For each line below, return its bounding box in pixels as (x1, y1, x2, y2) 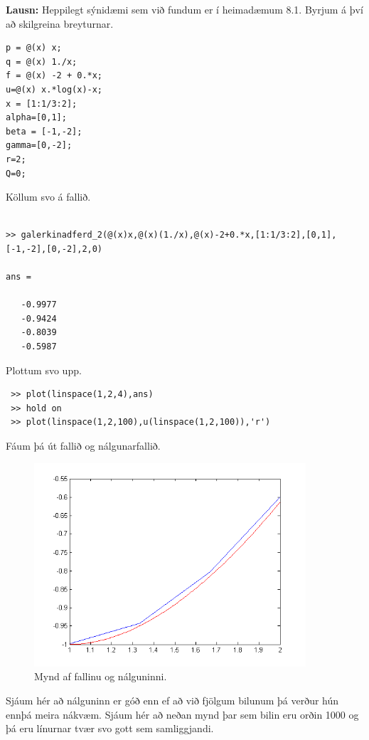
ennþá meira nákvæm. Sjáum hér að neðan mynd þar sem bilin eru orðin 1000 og (6, 707, 359, 721)
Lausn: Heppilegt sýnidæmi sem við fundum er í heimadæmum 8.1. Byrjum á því (6, 2, 363, 16)
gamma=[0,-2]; (6, 140, 73, 151)
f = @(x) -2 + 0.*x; (6, 70, 103, 81)
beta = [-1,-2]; (6, 126, 82, 137)
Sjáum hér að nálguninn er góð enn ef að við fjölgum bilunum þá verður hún (6, 693, 339, 707)
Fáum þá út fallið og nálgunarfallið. (6, 438, 161, 453)
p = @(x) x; (6, 43, 62, 53)
